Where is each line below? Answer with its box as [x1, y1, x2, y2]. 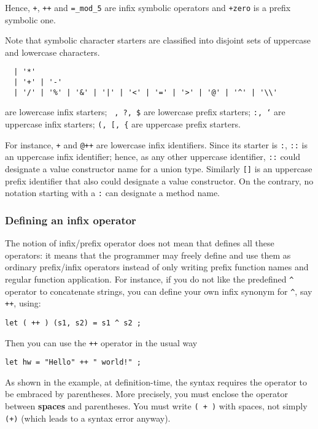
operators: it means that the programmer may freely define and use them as [5, 248, 291, 261]
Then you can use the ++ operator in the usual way [5, 336, 198, 349]
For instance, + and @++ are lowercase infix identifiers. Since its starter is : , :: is [5, 138, 308, 151]
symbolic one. [5, 13, 56, 26]
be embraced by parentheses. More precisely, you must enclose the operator [5, 387, 289, 400]
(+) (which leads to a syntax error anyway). [5, 411, 171, 424]
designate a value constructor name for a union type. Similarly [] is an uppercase [5, 162, 312, 175]
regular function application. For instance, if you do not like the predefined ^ [5, 272, 294, 285]
